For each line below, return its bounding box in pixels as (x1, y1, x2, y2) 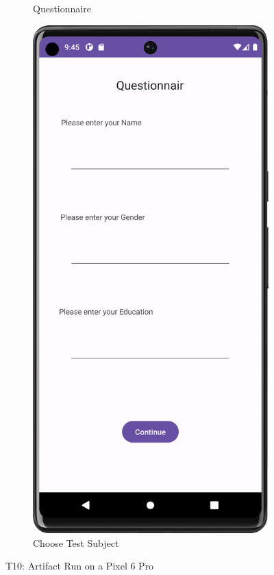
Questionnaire (33, 1, 91, 15)
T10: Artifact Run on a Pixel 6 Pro (5, 559, 154, 573)
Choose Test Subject (33, 535, 119, 550)
